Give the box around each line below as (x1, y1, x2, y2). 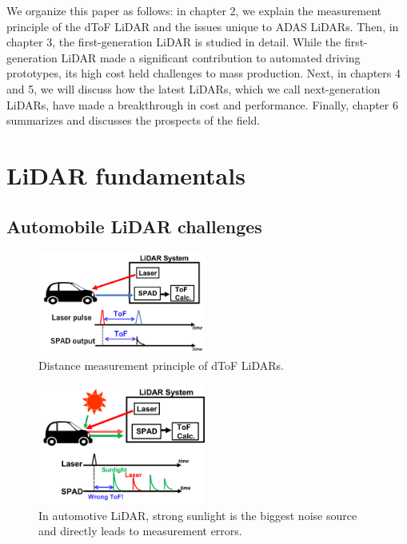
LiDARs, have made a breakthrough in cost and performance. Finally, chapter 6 (6, 96, 398, 113)
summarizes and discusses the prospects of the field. (6, 112, 261, 129)
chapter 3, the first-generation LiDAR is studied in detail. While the (6, 34, 341, 50)
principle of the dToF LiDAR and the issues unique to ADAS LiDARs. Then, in (6, 18, 399, 34)
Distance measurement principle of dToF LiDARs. (38, 357, 284, 374)
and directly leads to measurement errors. (38, 522, 242, 539)
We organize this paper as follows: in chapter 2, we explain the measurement (6, 2, 382, 18)
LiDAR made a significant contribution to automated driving (61, 49, 361, 66)
